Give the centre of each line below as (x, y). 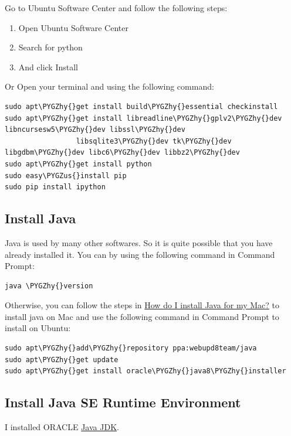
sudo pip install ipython (55, 187)
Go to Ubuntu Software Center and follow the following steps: (116, 8)
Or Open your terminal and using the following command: (109, 86)
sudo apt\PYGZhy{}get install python (78, 164)
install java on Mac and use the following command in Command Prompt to (142, 316)
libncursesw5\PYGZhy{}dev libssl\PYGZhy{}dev (95, 130)
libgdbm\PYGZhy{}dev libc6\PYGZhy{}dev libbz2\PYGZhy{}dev (122, 153)
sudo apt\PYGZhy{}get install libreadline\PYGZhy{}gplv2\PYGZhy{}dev (143, 118)
